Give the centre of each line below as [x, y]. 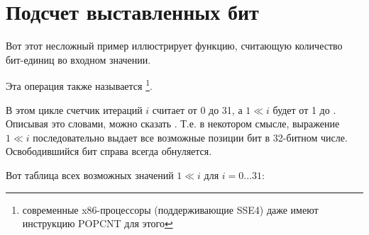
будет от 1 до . [304, 109]
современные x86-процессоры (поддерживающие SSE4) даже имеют [170, 209]
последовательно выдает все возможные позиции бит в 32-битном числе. [190, 137]
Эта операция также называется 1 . [79, 85]
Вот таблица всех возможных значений [90, 174]
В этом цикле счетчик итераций [74, 109]
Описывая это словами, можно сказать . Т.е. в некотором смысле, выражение [173, 124]
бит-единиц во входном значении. [78, 59]
